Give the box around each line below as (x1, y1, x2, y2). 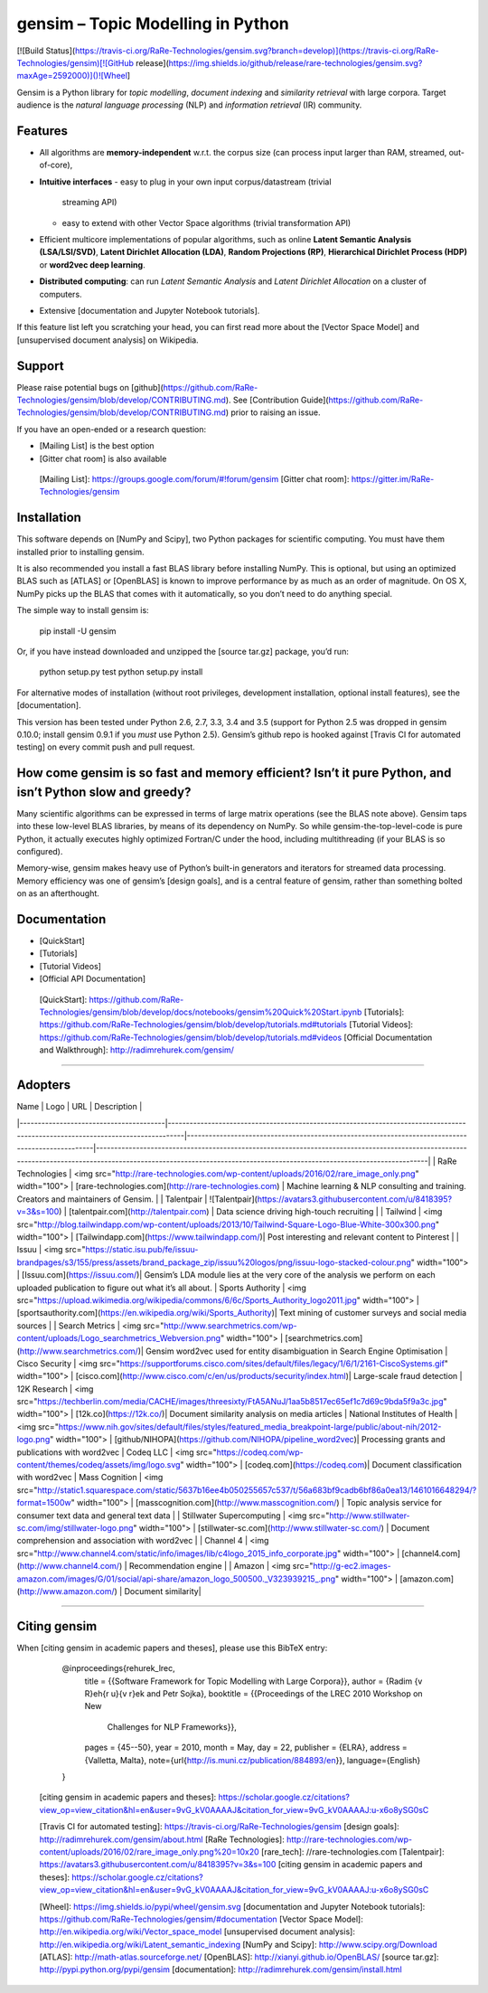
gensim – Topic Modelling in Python (16, 14, 289, 33)
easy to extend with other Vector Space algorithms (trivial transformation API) (61, 217, 352, 228)
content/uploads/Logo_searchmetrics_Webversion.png (16, 1333, 221, 1344)
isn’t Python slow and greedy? (16, 784, 192, 799)
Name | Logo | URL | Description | (16, 1101, 143, 1112)
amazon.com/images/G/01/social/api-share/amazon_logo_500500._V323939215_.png (16, 1573, 336, 1584)
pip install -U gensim (39, 625, 117, 637)
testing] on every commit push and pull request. (16, 741, 196, 752)
